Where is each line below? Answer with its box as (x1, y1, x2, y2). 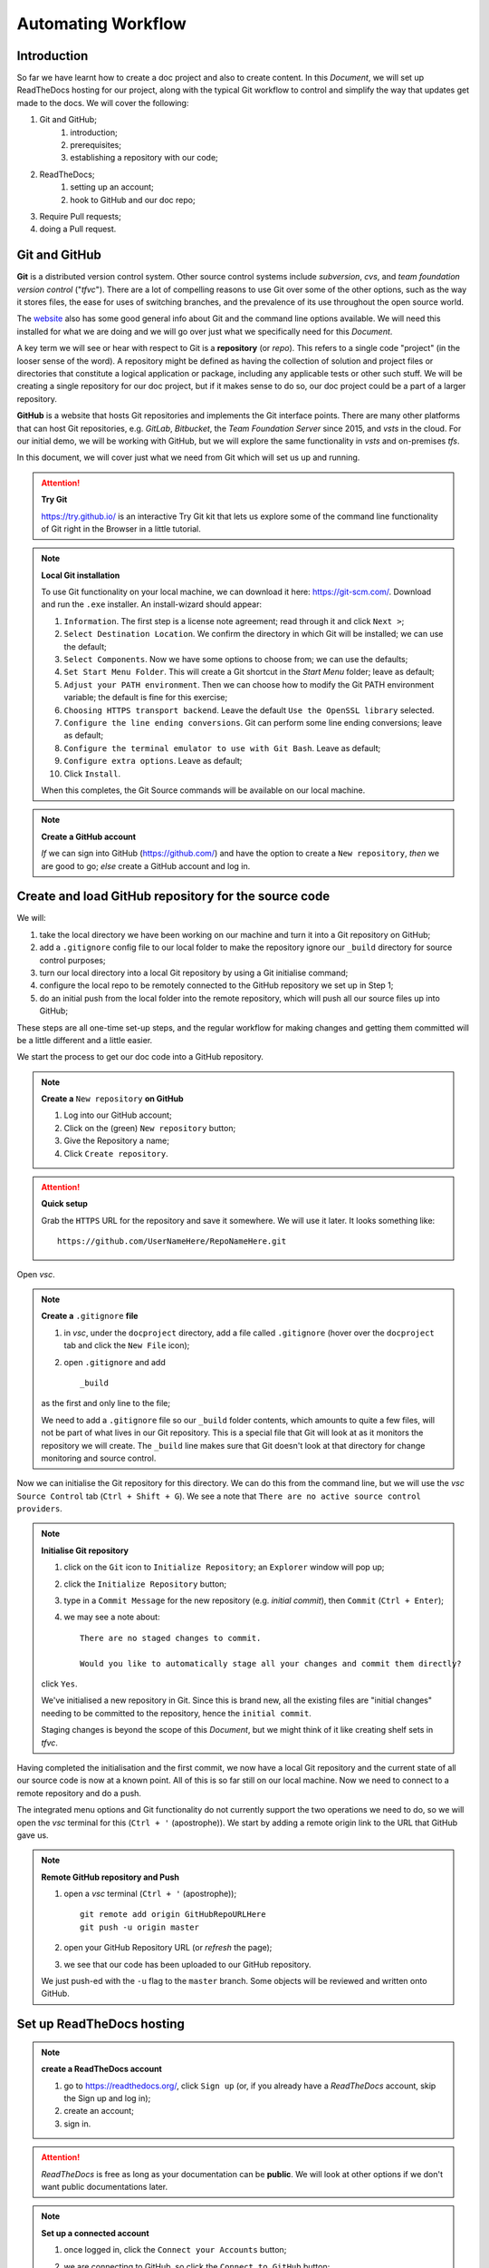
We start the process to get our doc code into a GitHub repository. (16, 1051, 264, 1062)
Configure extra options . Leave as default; (63, 756, 243, 767)
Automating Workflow (16, 14, 187, 34)
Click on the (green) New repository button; (63, 1122, 236, 1133)
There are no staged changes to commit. (80, 1633, 262, 1643)
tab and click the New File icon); (63, 1340, 190, 1351)
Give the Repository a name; (63, 1135, 169, 1147)
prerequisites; (70, 140, 122, 151)
